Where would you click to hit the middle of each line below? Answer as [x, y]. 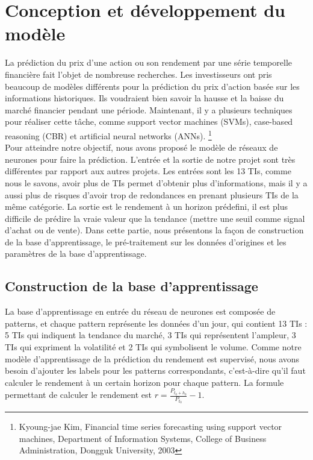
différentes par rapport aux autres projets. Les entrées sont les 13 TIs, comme [148, 171]
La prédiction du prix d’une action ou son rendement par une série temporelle [148, 62]
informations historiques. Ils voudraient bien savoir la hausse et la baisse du [144, 98]
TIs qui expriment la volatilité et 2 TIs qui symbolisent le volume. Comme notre [153, 347]
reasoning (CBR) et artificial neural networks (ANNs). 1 [108, 134]
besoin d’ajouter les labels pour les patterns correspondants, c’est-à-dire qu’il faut [155, 370]
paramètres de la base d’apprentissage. [76, 254]
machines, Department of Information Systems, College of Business [143, 438]
